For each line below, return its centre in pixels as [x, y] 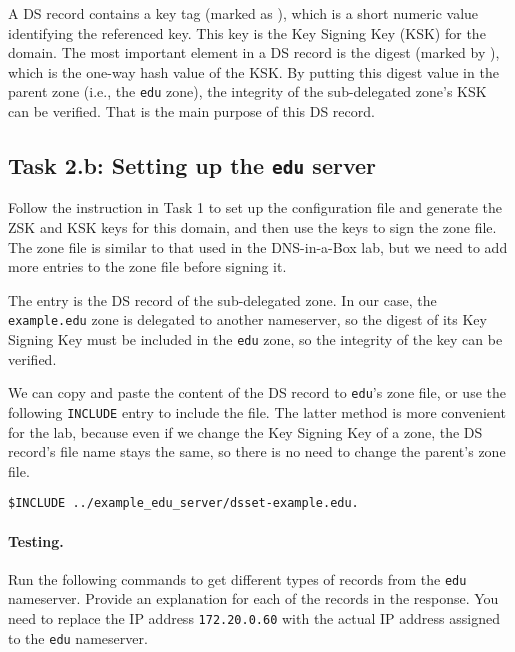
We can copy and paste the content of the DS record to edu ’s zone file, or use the [257, 392]
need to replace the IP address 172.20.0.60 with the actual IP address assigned [254, 618]
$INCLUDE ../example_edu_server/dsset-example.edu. [183, 503]
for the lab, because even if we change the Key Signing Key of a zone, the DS [245, 431]
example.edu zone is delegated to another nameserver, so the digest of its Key [247, 319]
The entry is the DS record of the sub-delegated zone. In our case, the [222, 299]
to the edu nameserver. [78, 637]
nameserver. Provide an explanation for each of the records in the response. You [253, 598]
